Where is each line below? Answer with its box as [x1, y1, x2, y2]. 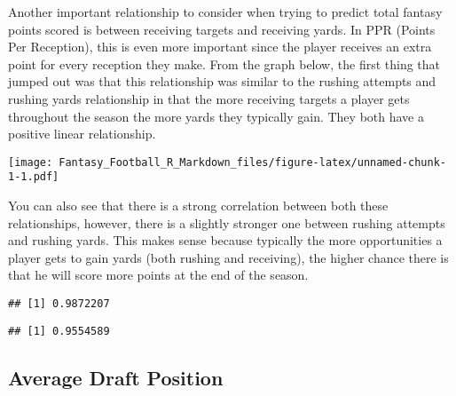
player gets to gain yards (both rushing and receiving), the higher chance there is [8, 248, 449, 266]
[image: [8, 155, 53, 169]
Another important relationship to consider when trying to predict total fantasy [8, 3, 443, 20]
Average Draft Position [8, 363, 224, 391]
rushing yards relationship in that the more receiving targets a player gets [8, 89, 410, 107]
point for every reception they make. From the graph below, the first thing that [8, 54, 441, 73]
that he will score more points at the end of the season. [8, 265, 309, 284]
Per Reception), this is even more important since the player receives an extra [8, 37, 432, 56]
